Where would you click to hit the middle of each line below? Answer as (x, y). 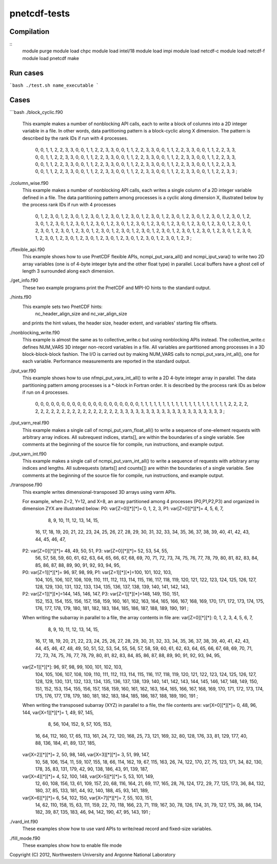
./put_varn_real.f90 (29, 423)
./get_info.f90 (24, 280)
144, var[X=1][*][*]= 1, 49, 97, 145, (58, 712)
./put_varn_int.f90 (28, 454)
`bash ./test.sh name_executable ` (54, 85)
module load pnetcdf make (51, 58)
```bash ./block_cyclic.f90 (36, 112)
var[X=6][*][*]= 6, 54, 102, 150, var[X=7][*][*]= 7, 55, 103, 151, (87, 798)
